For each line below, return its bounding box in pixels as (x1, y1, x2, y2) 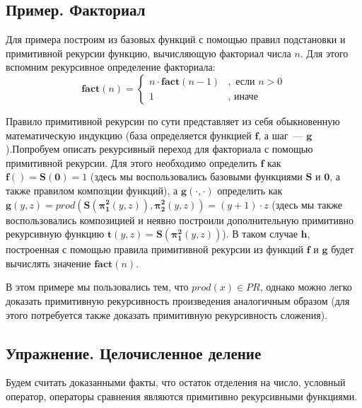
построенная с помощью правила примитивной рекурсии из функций (6, 242, 304, 257)
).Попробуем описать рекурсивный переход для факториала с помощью (6, 141, 313, 156)
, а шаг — (258, 127, 303, 142)
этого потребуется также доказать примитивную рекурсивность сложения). (6, 307, 328, 322)
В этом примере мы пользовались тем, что (6, 279, 189, 294)
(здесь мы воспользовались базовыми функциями (90, 169, 303, 184)
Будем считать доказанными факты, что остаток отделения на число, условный (6, 375, 346, 390)
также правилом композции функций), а (6, 182, 178, 197)
